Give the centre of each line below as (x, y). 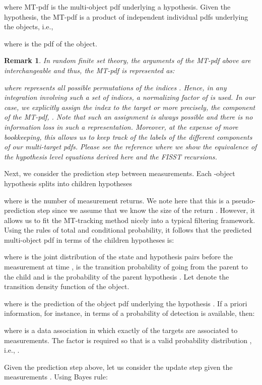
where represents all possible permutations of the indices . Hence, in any (115, 87)
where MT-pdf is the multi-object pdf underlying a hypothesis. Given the (117, 7)
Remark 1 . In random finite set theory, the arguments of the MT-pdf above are (127, 60)
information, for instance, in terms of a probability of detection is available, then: (129, 313)
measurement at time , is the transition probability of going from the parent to (126, 267)
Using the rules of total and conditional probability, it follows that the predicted (128, 230)
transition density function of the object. (67, 286)
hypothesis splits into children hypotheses (68, 183)
